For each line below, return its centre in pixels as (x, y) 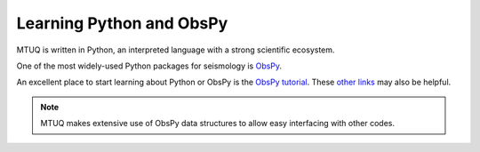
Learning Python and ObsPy (122, 23)
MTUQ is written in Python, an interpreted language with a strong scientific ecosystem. (176, 50)
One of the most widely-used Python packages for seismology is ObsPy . (149, 66)
